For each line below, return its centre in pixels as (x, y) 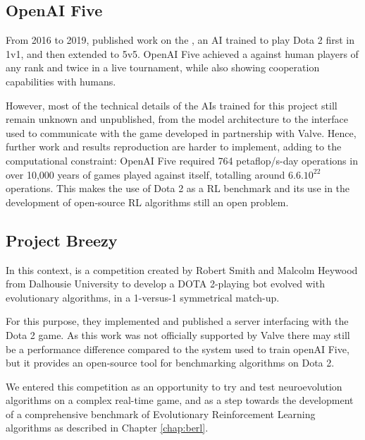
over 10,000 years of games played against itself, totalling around (146, 174)
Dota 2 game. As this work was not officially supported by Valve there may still (178, 334)
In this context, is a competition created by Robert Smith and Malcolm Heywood (182, 269)
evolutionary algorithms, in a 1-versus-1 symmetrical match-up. (143, 297)
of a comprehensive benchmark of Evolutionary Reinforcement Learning (161, 414)
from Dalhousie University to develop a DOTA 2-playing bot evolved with (165, 284)
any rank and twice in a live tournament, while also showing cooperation (163, 67)
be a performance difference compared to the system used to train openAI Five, (178, 349)
